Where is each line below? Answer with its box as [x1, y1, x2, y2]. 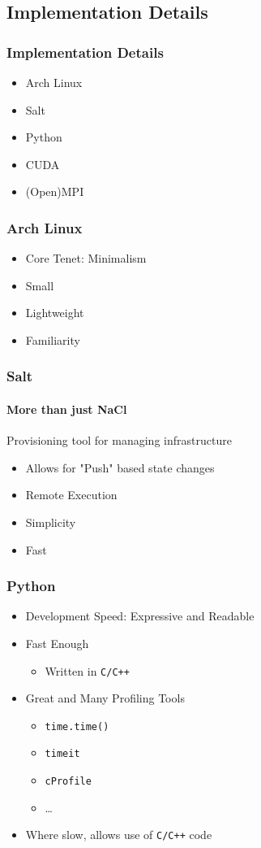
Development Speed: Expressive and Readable [25, 607, 255, 624]
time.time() [45, 720, 109, 733]
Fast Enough [25, 634, 89, 651]
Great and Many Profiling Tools [25, 689, 185, 707]
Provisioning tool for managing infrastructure [6, 432, 232, 449]
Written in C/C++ [45, 662, 130, 679]
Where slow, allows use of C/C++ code [25, 826, 212, 843]
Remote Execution [25, 486, 118, 503]
